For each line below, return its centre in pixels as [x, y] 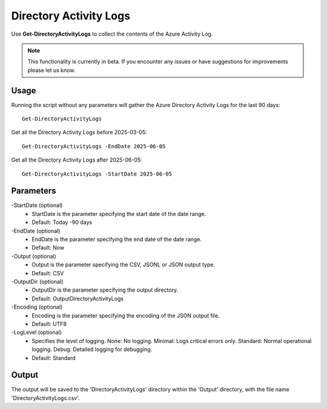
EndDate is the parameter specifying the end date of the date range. [117, 240]
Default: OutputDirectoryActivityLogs [78, 298]
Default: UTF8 [49, 324]
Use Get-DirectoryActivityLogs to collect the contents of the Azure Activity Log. [112, 34]
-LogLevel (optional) [37, 332]
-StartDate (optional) [37, 205]
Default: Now [48, 247]
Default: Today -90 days [62, 222]
